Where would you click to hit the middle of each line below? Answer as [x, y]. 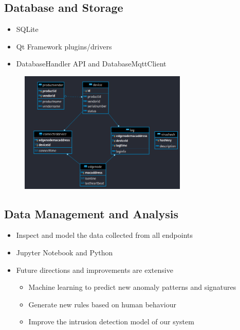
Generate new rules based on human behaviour [102, 304]
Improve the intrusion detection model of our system [111, 322]
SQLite [27, 29]
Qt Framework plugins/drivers [64, 46]
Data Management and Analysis [91, 213]
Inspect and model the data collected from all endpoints [104, 235]
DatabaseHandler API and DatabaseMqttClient [91, 64]
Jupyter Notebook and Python [64, 252]
